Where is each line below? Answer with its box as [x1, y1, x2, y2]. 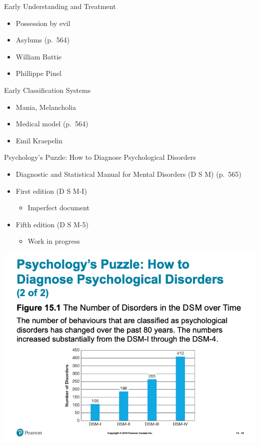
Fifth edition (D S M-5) [15, 219, 88, 229]
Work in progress [27, 236, 80, 246]
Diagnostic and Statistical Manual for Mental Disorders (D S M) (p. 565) [15, 168, 241, 179]
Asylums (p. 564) [15, 34, 70, 45]
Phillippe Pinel [15, 68, 61, 78]
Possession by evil [15, 17, 70, 28]
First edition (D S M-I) [15, 185, 87, 196]
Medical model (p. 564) [15, 118, 88, 129]
